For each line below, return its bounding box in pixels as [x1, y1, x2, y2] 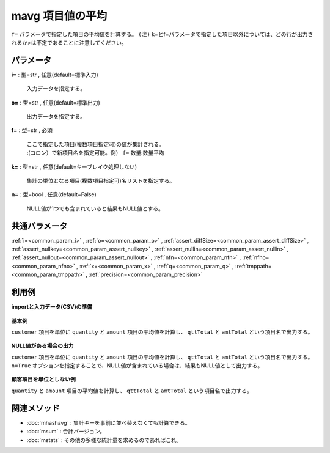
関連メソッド [11, 403, 60, 413]
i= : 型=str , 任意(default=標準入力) [11, 71, 99, 78]
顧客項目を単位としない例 [11, 376, 76, 383]
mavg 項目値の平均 [11, 9, 107, 23]
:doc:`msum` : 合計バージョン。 [26, 428, 106, 435]
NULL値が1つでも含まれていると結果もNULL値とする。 [26, 205, 164, 212]
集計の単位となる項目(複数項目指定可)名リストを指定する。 [26, 177, 175, 184]
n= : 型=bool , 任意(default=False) [11, 191, 97, 198]
